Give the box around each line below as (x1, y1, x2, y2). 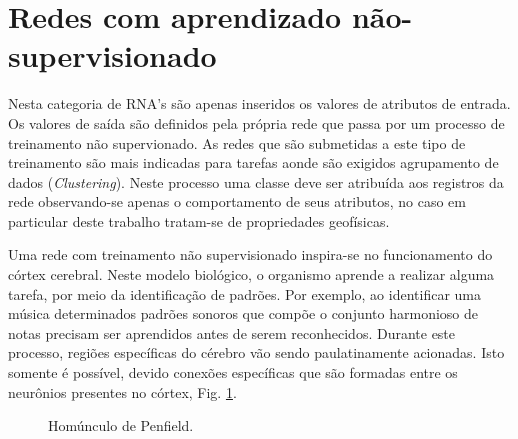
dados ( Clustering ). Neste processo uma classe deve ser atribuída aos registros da (8, 171, 504, 192)
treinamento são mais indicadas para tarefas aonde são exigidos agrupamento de (8, 152, 499, 173)
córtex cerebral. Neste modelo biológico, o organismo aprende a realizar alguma (8, 264, 495, 285)
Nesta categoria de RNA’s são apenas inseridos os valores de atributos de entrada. (8, 93, 511, 114)
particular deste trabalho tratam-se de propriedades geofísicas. (8, 210, 390, 231)
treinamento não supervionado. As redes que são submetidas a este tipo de (8, 132, 466, 153)
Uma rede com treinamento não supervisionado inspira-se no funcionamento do (8, 244, 493, 265)
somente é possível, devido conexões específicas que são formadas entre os (8, 362, 458, 383)
